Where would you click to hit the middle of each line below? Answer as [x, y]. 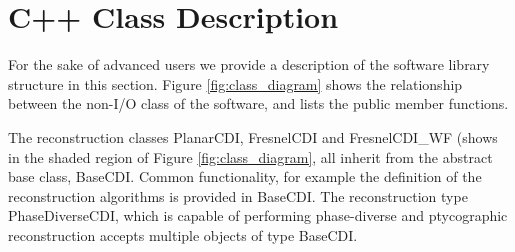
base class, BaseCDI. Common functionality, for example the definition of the [245, 176]
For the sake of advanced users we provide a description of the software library [249, 64]
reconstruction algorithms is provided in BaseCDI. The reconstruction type [238, 195]
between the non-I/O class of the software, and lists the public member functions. [258, 103]
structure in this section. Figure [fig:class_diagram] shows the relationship [235, 83]
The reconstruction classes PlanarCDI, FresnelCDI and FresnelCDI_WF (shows [253, 136]
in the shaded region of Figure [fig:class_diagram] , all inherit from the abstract [250, 156]
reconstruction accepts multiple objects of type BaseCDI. [183, 234]
